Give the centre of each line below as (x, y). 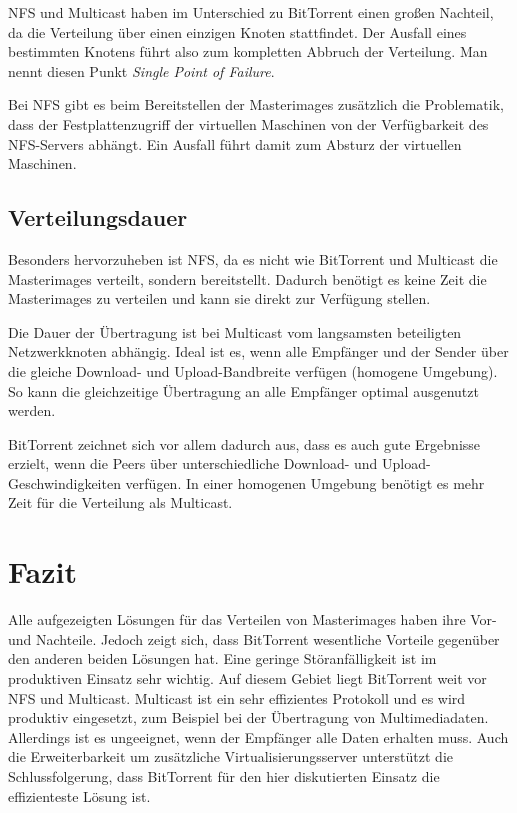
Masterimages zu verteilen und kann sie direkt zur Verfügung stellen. (219, 298)
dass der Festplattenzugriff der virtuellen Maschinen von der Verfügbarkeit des (248, 123)
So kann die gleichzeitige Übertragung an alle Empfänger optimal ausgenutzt (243, 390)
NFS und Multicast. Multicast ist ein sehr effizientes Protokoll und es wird (237, 697)
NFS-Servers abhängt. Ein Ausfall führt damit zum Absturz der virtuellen (235, 143)
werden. (32, 410)
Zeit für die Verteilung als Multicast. (120, 502)
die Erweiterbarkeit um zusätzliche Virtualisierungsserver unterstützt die (231, 756)
